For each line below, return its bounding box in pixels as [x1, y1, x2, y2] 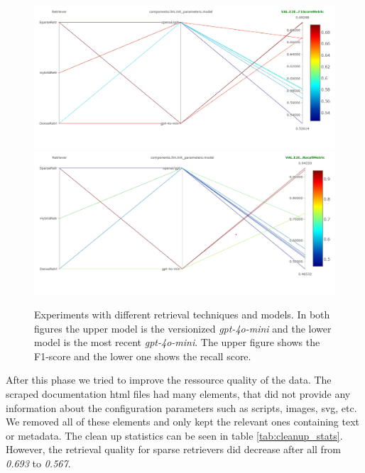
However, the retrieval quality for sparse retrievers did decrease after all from [6, 442, 342, 457]
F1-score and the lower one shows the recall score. [34, 348, 251, 363]
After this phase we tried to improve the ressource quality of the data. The [6, 372, 332, 387]
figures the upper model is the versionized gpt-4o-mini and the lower [34, 321, 332, 335]
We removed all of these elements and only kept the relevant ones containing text [6, 414, 360, 429]
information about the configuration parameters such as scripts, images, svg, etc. [6, 400, 357, 415]
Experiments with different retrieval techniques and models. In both [34, 307, 330, 322]
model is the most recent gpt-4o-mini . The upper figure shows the [34, 335, 320, 350]
